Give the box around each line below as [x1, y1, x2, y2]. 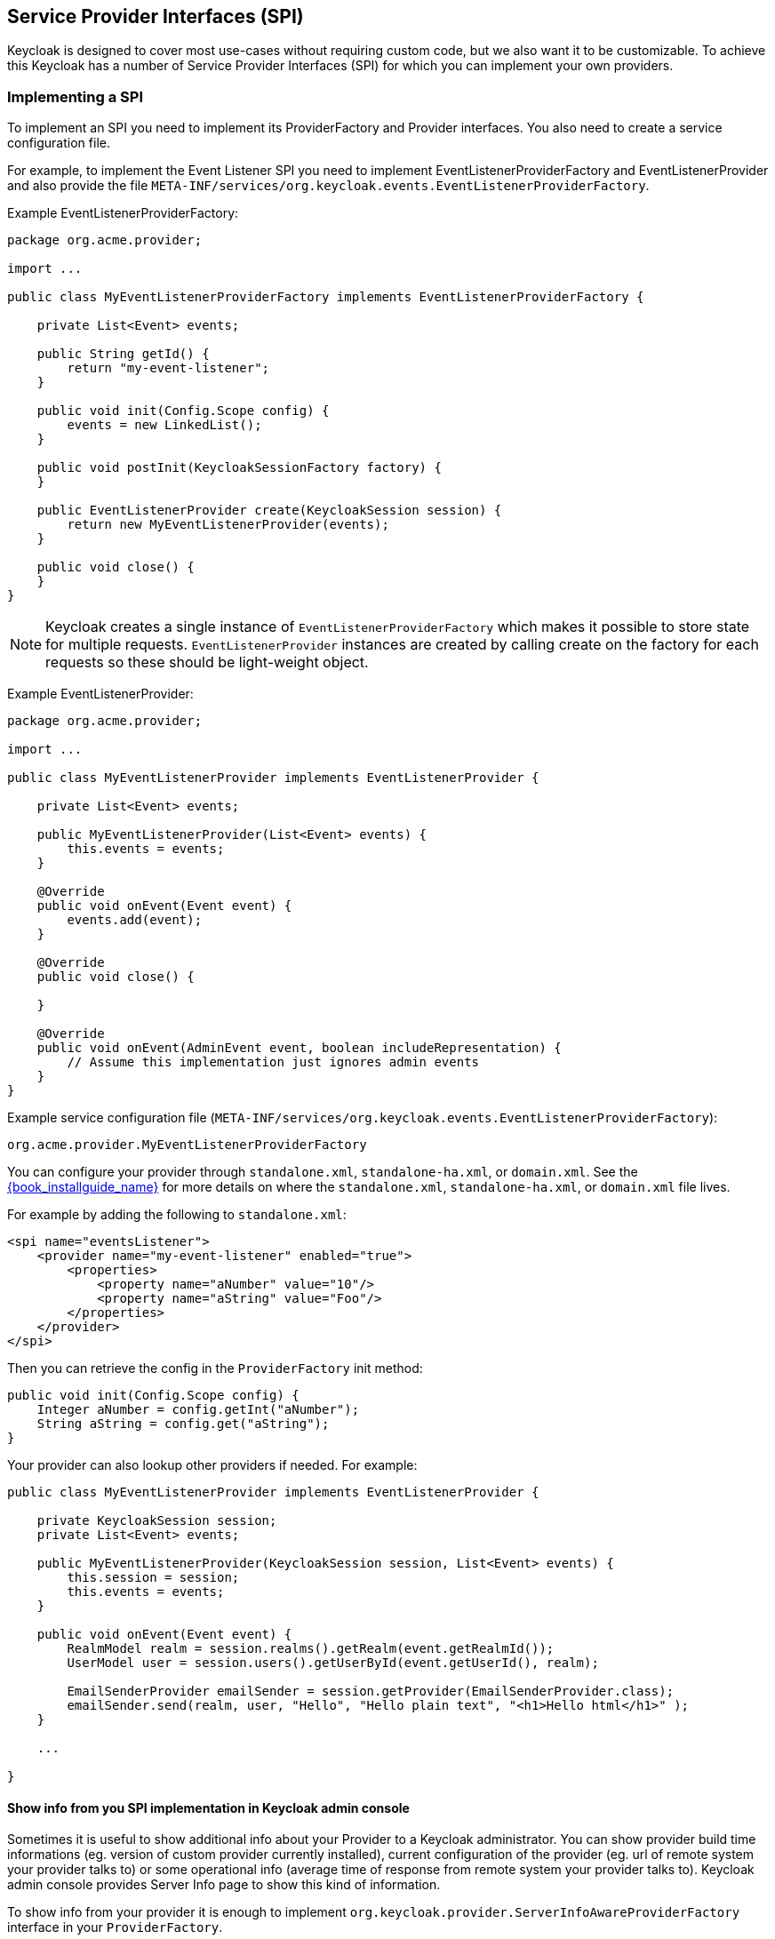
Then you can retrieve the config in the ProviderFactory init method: [7, 1360, 423, 1376]
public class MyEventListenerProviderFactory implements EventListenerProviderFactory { [7, 290, 644, 305]
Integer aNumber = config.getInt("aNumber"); [36, 1402, 360, 1417]
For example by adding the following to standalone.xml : [7, 1207, 347, 1223]
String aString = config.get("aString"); [36, 1416, 330, 1432]
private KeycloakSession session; [36, 1513, 277, 1528]
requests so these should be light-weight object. [45, 653, 369, 672]
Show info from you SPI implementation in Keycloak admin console [7, 1799, 410, 1815]
